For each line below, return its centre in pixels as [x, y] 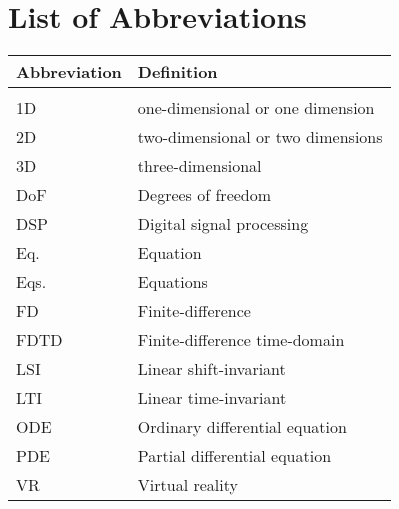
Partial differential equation [234, 456]
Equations [172, 282]
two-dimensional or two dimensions [260, 137]
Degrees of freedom [204, 195]
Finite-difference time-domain [241, 340]
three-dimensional [199, 166]
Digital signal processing [223, 224]
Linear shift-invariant [211, 369]
